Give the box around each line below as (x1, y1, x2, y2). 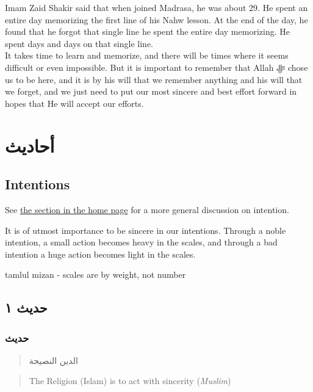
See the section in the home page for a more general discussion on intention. (5, 203, 289, 216)
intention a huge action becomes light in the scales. (5, 247, 196, 260)
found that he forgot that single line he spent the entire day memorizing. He (5, 25, 290, 38)
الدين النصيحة (29, 354, 78, 366)
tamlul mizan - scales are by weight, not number (5, 268, 186, 281)
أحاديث (5, 132, 55, 158)
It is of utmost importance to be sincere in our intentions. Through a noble (5, 223, 286, 236)
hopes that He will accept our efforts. (5, 96, 144, 109)
